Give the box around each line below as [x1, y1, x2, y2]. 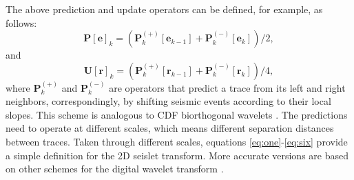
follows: [6, 15, 37, 30]
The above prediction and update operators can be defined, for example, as [6, 2, 323, 16]
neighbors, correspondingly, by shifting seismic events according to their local [6, 94, 331, 108]
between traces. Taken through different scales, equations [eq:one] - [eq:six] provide [6, 134, 348, 148]
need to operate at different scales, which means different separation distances [6, 121, 334, 135]
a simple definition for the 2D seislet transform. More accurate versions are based [6, 148, 348, 162]
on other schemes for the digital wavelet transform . [6, 161, 224, 176]
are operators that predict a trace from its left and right [109, 80, 346, 94]
